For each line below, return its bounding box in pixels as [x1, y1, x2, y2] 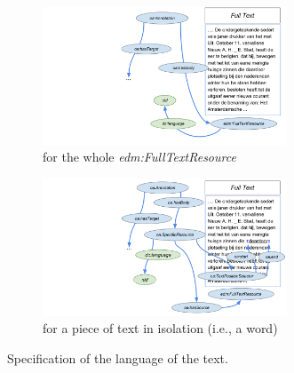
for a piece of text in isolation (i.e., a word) [43, 319, 278, 337]
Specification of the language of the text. [7, 348, 228, 367]
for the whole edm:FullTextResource [43, 147, 236, 166]
